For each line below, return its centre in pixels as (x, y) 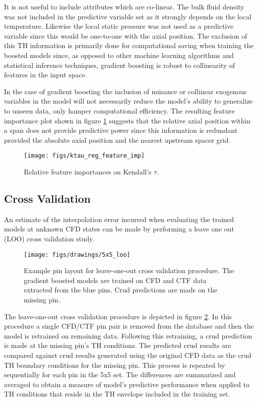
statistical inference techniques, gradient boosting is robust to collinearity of (120, 65)
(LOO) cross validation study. (49, 238)
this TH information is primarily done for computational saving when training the (129, 45)
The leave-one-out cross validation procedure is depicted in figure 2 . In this (118, 316)
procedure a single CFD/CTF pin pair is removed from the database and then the (129, 326)
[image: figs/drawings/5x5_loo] (77, 255)
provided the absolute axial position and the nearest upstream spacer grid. (117, 140)
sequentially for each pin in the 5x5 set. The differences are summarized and (120, 374)
